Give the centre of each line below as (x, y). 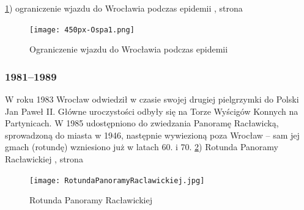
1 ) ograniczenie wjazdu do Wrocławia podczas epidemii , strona (124, 8)
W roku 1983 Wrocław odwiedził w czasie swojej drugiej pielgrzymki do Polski (152, 99)
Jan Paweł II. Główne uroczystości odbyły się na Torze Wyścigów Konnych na (152, 111)
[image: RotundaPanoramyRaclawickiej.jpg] (117, 180)
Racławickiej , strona (44, 159)
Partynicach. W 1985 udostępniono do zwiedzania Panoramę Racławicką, (142, 123)
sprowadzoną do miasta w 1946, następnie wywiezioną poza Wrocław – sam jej (152, 135)
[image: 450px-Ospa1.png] (82, 30)
